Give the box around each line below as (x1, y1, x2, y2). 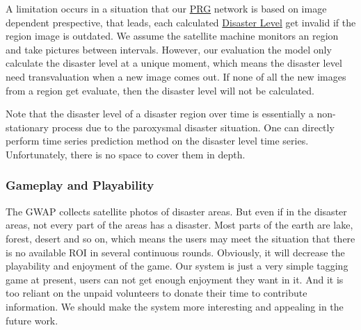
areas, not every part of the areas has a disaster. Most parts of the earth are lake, (6, 217, 353, 232)
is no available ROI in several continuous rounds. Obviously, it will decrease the (6, 245, 345, 259)
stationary (6, 119, 49, 134)
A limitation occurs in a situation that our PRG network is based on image (6, 1, 327, 15)
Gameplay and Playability (6, 176, 154, 194)
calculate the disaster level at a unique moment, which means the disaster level (6, 56, 342, 70)
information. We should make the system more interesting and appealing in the (6, 299, 344, 313)
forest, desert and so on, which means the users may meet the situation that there (6, 231, 355, 245)
